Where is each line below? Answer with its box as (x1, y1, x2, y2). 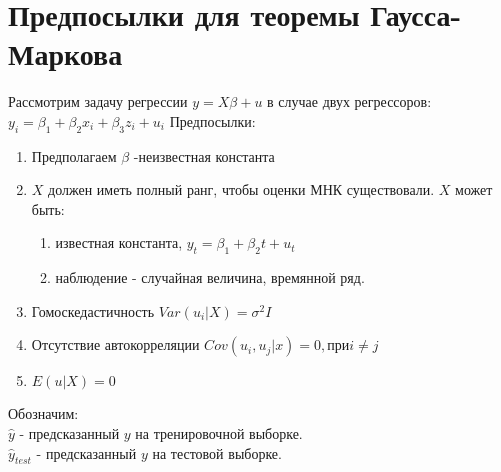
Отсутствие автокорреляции (31, 334, 200, 355)
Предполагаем (31, 145, 117, 166)
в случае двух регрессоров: (267, 91, 432, 112)
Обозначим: (8, 403, 79, 424)
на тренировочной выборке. (135, 423, 303, 444)
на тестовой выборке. (152, 442, 282, 463)
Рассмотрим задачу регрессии (8, 91, 188, 112)
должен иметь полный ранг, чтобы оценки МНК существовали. (48, 179, 435, 200)
